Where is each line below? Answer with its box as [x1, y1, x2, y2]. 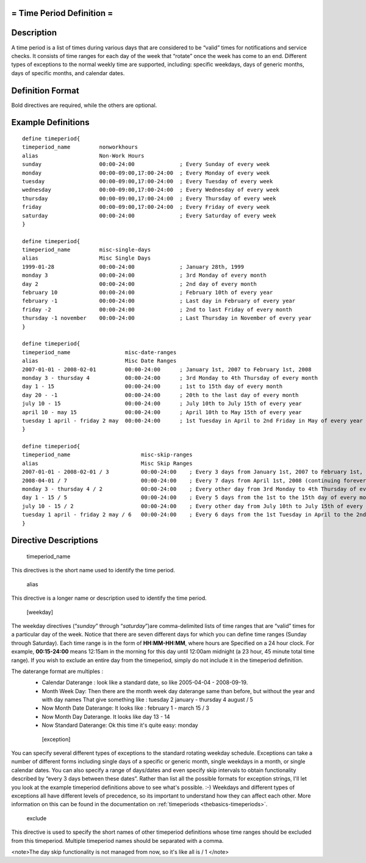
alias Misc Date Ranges [22, 357, 177, 365]
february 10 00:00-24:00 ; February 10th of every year [22, 289, 273, 296]
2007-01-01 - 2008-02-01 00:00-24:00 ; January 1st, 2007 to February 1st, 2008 [22, 366, 312, 373]
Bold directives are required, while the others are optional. [11, 101, 157, 109]
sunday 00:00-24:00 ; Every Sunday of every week [22, 161, 270, 168]
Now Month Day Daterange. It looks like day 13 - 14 [41, 713, 170, 720]
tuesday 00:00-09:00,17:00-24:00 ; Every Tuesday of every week [22, 178, 273, 184]
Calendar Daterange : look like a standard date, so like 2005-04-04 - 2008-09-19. [41, 679, 248, 686]
